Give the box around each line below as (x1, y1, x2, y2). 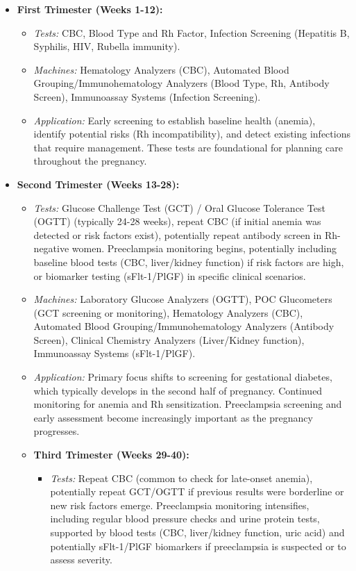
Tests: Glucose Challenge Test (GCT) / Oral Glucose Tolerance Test (33, 200, 325, 215)
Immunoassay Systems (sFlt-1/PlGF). (33, 346, 196, 361)
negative (33, 241, 69, 256)
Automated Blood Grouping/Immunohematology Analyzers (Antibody (33, 319, 334, 333)
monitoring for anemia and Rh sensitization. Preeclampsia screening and (33, 397, 342, 411)
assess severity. (50, 552, 112, 567)
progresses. (33, 424, 80, 438)
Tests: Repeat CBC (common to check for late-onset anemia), (50, 470, 313, 485)
